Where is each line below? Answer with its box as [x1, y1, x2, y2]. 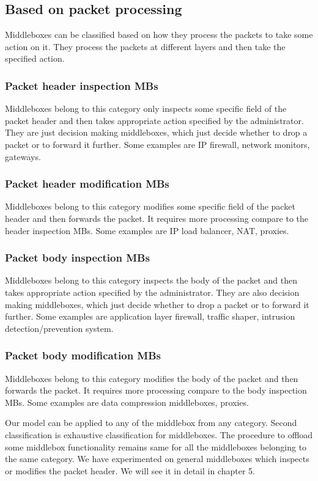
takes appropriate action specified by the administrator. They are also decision [5, 285, 300, 298]
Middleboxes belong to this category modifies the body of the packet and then [5, 372, 298, 384]
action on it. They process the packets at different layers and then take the [5, 40, 286, 53]
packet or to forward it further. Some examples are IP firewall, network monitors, [5, 138, 310, 150]
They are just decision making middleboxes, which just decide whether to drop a [5, 126, 308, 139]
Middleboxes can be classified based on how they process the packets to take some [5, 28, 313, 41]
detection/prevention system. [5, 321, 114, 334]
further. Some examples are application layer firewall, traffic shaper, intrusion [5, 310, 295, 323]
